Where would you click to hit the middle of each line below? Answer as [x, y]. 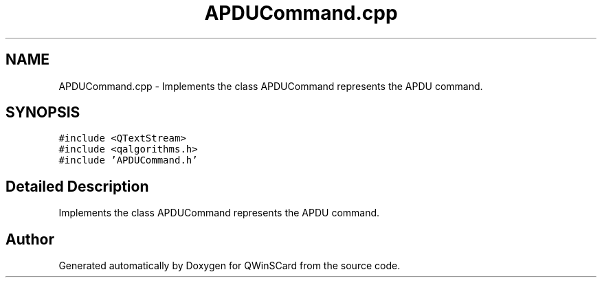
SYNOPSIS [43, 113]
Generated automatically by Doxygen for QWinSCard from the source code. [230, 266]
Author [30, 239]
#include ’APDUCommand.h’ [128, 160]
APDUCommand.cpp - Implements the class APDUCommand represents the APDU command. [271, 86]
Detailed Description [77, 186]
